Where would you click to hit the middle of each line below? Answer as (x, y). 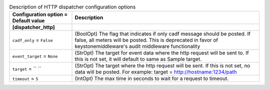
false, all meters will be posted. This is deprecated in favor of (146, 40)
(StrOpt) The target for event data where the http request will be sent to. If (162, 53)
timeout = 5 (25, 78)
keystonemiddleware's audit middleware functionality (137, 46)
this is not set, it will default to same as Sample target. (138, 59)
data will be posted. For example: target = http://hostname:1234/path (156, 72)
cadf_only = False (32, 40)
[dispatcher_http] (33, 27)
